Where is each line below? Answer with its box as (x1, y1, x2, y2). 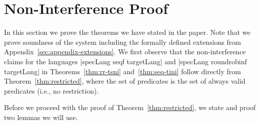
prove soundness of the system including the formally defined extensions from (4, 36, 241, 47)
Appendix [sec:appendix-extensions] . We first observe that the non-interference (4, 46, 246, 57)
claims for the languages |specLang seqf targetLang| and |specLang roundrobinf (4, 56, 247, 66)
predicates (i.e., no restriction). (4, 85, 99, 96)
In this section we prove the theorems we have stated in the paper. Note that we (4, 27, 250, 37)
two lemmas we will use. (4, 112, 78, 122)
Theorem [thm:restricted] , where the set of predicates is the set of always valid (4, 76, 245, 86)
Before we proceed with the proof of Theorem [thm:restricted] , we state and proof (4, 102, 256, 113)
